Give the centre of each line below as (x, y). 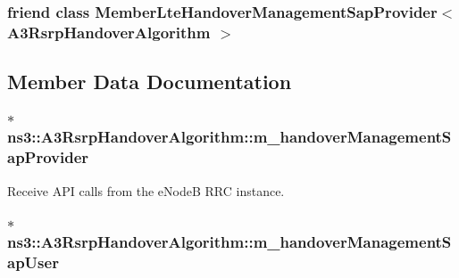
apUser (33, 262)
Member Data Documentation (150, 82)
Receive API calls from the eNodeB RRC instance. (146, 190)
